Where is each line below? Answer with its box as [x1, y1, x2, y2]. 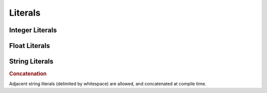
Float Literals [9, 42, 50, 50]
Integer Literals [9, 26, 57, 34]
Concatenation [9, 70, 47, 77]
